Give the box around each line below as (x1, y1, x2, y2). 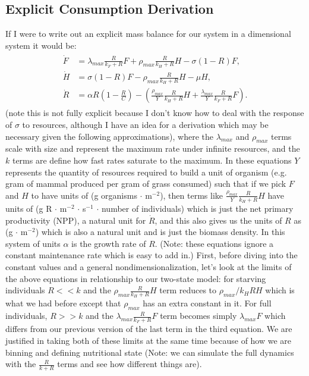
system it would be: (5, 39, 77, 51)
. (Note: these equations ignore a (154, 237, 274, 249)
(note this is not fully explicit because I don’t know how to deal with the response (5, 106, 304, 119)
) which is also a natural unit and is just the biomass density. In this (35, 225, 285, 238)
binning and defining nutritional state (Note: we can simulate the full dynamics (5, 346, 294, 358)
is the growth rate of (71, 237, 146, 249)
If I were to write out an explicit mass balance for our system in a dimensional (5, 27, 291, 40)
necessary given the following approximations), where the (5, 130, 213, 142)
